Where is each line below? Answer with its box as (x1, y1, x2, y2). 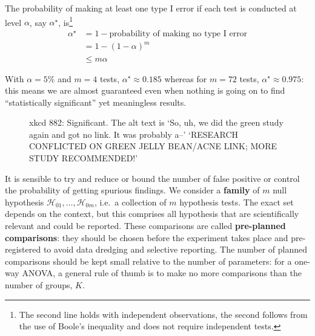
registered (5, 243, 41, 256)
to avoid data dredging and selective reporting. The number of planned (43, 243, 307, 256)
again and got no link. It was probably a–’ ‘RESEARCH (29, 128, 239, 140)
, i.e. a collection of (94, 195, 167, 208)
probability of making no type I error (109, 29, 248, 38)
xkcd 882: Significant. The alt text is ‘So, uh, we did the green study (29, 116, 283, 129)
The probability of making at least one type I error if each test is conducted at (5, 2, 297, 14)
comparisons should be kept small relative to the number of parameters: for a (5, 254, 292, 267)
